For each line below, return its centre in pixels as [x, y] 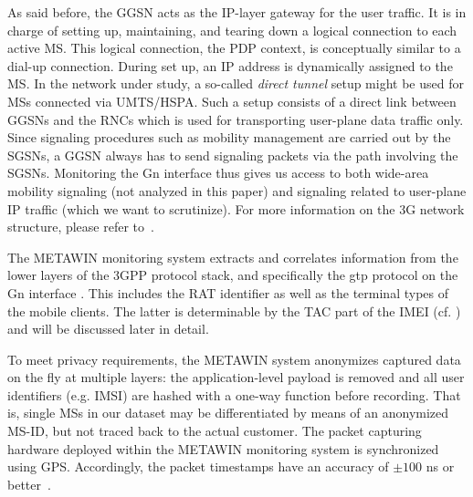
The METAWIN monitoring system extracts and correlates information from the [233, 257]
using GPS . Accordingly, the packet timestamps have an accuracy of [198, 466]
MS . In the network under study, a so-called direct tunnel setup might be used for [236, 83]
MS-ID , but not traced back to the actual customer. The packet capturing [215, 431]
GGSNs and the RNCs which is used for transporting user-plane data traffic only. [236, 119]
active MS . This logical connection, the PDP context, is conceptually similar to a [234, 48]
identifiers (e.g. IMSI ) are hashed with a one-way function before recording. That [234, 394]
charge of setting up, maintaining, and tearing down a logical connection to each [232, 30]
